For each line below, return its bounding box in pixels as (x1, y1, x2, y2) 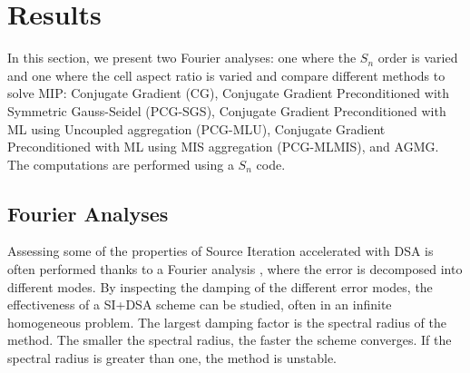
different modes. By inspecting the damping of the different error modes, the (7, 277, 433, 296)
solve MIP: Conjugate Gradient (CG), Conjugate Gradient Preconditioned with (7, 83, 450, 103)
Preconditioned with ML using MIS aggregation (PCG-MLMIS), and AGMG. (7, 137, 439, 156)
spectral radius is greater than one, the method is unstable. (7, 348, 337, 368)
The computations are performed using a (7, 154, 234, 173)
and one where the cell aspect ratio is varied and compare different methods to (7, 65, 446, 84)
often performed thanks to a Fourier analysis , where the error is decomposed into (7, 260, 463, 279)
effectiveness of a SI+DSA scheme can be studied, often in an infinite (7, 295, 392, 314)
